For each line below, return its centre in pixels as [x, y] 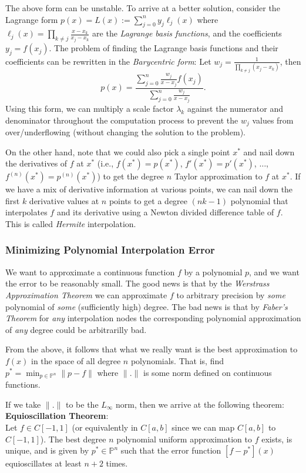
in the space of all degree [76, 360]
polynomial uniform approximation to [184, 439]
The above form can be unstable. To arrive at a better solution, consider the [143, 8]
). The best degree [73, 439]
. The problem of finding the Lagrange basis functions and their [164, 48]
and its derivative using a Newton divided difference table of [165, 212]
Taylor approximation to [218, 176]
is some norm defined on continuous [208, 372]
